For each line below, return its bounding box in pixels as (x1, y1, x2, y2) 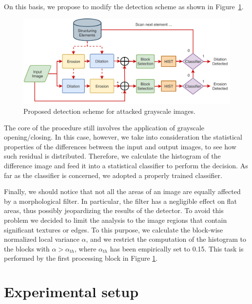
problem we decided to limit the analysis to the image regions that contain (4, 215, 227, 225)
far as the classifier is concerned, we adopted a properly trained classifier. (4, 170, 222, 180)
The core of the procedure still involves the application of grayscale (4, 122, 205, 132)
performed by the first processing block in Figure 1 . (4, 253, 158, 263)
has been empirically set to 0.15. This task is (110, 243, 244, 253)
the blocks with (4, 243, 50, 253)
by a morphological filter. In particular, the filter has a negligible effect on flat (4, 196, 237, 206)
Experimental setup (4, 282, 139, 302)
